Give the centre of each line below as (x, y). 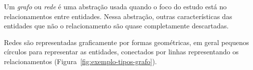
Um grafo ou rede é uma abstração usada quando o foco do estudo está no (115, 6)
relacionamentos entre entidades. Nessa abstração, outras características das (118, 16)
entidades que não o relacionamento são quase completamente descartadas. (116, 26)
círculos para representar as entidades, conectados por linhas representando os (121, 52)
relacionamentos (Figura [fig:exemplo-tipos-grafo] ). (81, 61)
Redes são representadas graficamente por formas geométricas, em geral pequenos (126, 42)
